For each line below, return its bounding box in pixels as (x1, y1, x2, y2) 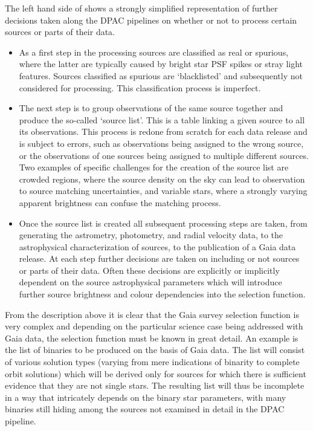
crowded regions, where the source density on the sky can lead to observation (19, 172, 305, 185)
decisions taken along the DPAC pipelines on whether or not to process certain (5, 13, 297, 26)
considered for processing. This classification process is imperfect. (19, 81, 261, 94)
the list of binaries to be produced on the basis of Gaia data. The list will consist (5, 343, 305, 356)
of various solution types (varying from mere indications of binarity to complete (5, 355, 300, 368)
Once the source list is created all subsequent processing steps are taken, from (19, 216, 308, 229)
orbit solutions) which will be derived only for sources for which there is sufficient (5, 367, 306, 380)
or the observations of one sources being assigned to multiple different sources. (19, 149, 309, 161)
